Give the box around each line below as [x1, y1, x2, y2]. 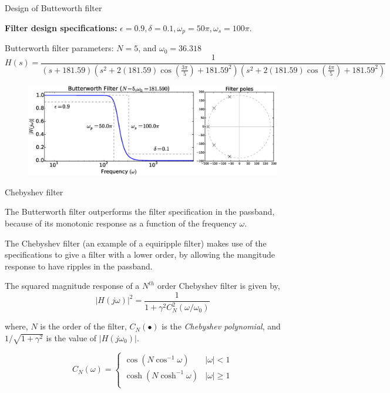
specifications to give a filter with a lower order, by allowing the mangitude [5, 248, 275, 261]
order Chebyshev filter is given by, [157, 279, 280, 292]
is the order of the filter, [40, 320, 127, 332]
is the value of [46, 331, 97, 344]
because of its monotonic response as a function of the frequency [5, 217, 237, 229]
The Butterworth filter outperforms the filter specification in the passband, [5, 205, 275, 218]
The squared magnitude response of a [5, 279, 140, 292]
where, [5, 320, 28, 332]
